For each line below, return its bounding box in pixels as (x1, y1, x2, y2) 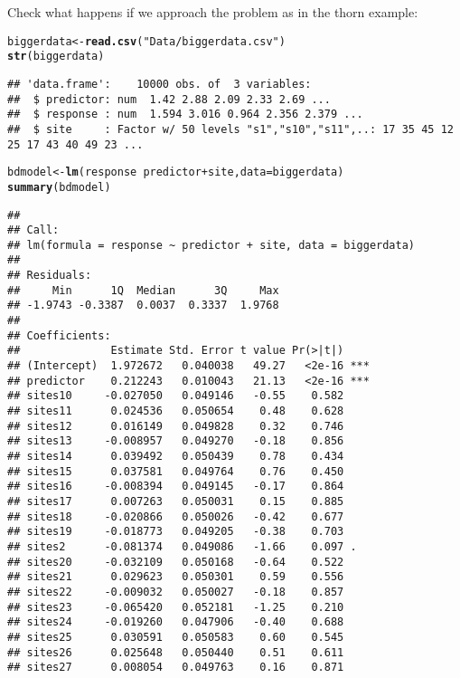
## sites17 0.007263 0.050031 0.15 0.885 (7, 494, 344, 508)
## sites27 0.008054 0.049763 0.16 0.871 (7, 661, 344, 674)
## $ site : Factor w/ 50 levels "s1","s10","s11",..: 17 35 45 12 (7, 122, 454, 136)
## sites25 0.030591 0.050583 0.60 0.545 (7, 630, 344, 644)
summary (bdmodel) (7, 180, 111, 194)
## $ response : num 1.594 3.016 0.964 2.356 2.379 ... (7, 108, 363, 121)
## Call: (7, 224, 60, 237)
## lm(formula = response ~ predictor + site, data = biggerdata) (7, 238, 416, 252)
